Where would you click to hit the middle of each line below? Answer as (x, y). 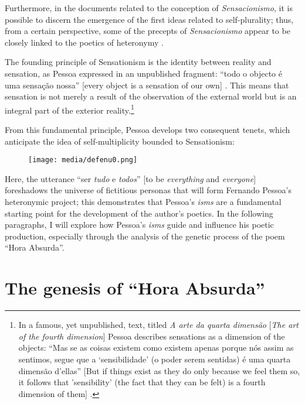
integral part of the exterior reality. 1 (70, 109)
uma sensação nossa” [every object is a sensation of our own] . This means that (147, 85)
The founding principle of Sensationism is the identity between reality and (138, 62)
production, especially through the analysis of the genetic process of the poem (145, 236)
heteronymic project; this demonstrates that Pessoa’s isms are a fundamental (143, 202)
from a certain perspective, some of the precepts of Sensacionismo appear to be (148, 31)
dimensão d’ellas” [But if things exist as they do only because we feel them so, (159, 370)
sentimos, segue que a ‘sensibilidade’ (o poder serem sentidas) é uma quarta (155, 359)
